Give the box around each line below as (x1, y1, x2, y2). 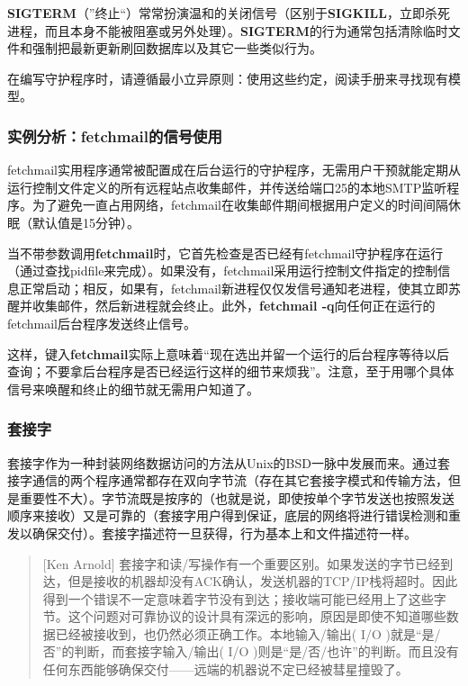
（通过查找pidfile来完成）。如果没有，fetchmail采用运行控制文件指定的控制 (7, 261, 438, 280)
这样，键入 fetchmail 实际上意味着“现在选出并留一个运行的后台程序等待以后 (7, 344, 449, 363)
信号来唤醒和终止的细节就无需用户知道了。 (7, 379, 259, 398)
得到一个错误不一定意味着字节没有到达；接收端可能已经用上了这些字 (42, 589, 446, 608)
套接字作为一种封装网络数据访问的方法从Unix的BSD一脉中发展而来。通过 (7, 453, 437, 472)
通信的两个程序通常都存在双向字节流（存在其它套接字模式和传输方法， (31, 471, 448, 490)
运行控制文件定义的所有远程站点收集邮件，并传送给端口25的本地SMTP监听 (7, 177, 447, 196)
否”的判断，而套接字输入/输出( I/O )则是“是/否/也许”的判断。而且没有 (42, 642, 459, 661)
